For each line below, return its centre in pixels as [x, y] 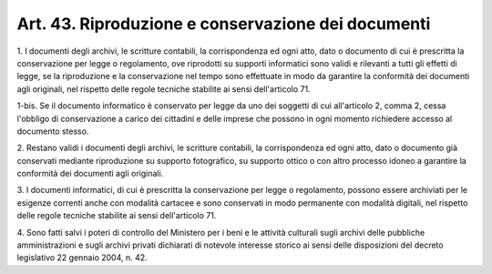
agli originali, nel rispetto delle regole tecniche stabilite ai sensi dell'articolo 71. [164, 89]
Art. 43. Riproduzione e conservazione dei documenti [224, 24]
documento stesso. [53, 131]
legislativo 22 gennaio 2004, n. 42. [82, 258]
